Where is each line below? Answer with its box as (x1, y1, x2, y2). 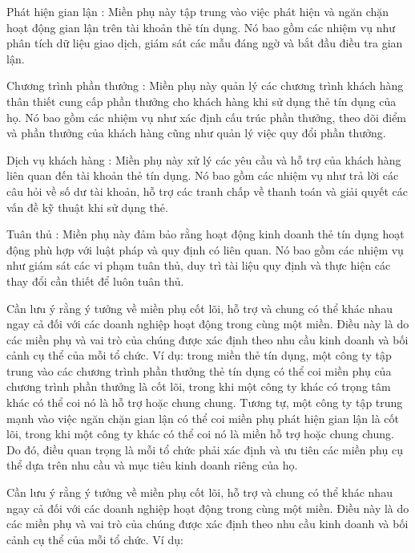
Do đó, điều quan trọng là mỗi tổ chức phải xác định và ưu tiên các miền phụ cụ (6, 441, 403, 457)
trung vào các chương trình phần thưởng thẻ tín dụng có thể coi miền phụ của (6, 362, 392, 379)
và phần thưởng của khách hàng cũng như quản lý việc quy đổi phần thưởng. (6, 124, 386, 141)
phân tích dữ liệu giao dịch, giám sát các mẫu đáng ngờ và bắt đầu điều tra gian (6, 35, 403, 51)
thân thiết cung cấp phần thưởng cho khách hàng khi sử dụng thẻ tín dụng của (6, 92, 397, 109)
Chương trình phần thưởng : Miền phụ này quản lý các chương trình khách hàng (6, 77, 404, 94)
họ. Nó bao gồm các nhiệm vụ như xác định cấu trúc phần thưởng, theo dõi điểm (6, 108, 407, 125)
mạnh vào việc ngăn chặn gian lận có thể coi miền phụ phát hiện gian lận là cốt (6, 409, 399, 426)
